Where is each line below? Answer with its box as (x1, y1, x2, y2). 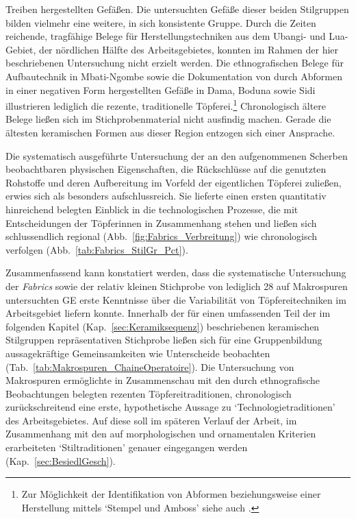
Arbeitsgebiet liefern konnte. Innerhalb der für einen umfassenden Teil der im (5, 306, 331, 320)
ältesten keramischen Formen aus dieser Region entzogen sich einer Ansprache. (5, 125, 335, 139)
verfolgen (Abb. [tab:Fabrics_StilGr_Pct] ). (5, 242, 188, 256)
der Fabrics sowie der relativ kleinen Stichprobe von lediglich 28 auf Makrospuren (5, 278, 348, 293)
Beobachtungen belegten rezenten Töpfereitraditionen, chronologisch (5, 386, 292, 400)
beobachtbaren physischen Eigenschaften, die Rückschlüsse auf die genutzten (5, 162, 327, 176)
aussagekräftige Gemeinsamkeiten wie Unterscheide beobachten (5, 346, 270, 360)
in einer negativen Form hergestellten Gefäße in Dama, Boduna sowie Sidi (5, 82, 316, 97)
